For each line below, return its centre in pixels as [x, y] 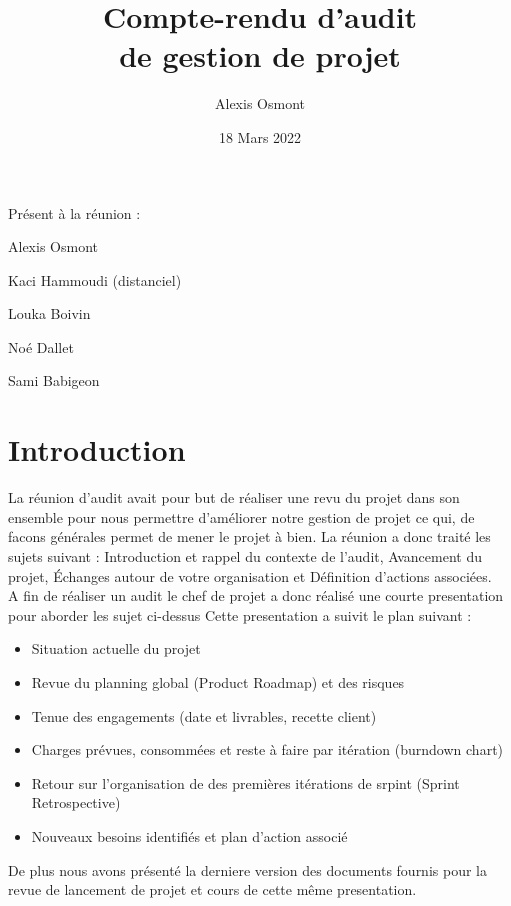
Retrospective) [76, 802]
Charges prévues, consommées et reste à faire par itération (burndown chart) [267, 749]
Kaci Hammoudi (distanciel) [95, 279]
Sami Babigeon [54, 380]
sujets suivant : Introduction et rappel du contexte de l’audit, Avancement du [245, 555]
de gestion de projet [260, 55]
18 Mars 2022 [260, 136]
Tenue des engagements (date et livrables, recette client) [204, 715]
